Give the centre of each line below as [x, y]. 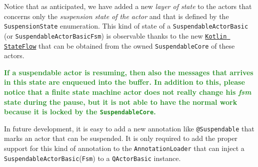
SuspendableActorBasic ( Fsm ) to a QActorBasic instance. [92, 158]
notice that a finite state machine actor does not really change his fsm [128, 92]
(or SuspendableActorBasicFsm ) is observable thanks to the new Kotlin [115, 35]
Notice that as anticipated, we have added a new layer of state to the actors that [128, 6]
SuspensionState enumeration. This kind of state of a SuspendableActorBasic [126, 26]
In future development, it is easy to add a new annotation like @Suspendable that [129, 128]
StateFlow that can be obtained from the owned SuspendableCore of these [119, 45]
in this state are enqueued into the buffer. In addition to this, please [124, 82]
